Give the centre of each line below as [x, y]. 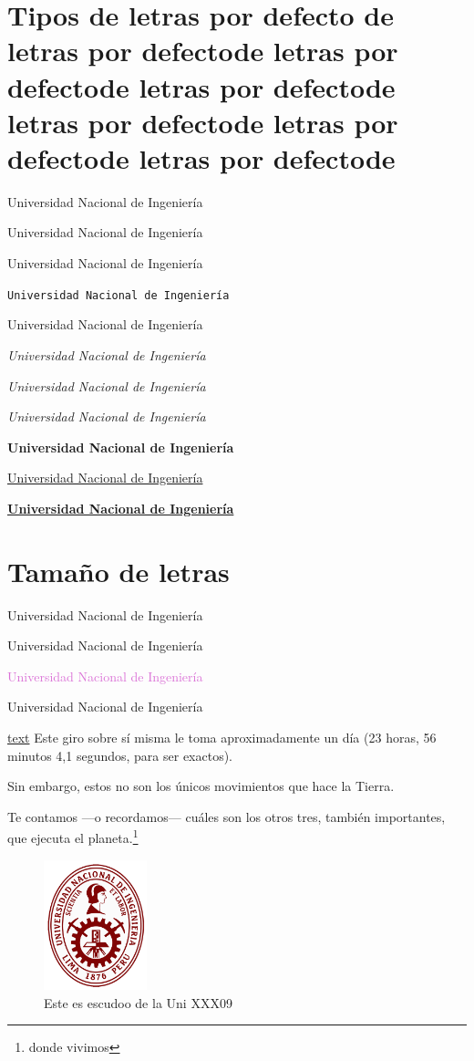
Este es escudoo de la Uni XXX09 [138, 1002]
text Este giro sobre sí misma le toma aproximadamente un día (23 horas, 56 [222, 737]
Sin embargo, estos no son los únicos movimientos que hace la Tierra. [201, 786]
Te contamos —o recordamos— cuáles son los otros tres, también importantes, [227, 816]
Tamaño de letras [118, 571]
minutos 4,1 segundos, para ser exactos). [120, 755]
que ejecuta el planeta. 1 [73, 836]
